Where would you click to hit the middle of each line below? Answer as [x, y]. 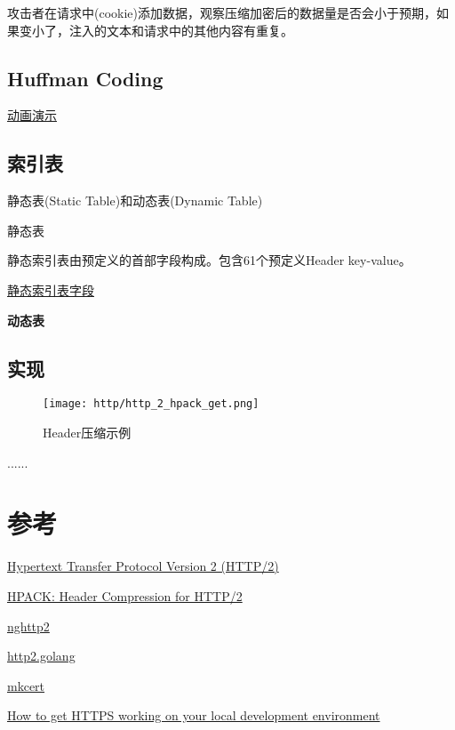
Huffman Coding [85, 78]
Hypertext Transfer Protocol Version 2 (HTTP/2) [143, 566]
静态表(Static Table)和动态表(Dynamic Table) [135, 201]
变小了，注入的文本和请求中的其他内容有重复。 [156, 30]
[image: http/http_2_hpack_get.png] [151, 404]
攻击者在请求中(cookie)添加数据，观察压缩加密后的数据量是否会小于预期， [222, 12]
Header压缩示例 [87, 433]
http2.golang [41, 656]
